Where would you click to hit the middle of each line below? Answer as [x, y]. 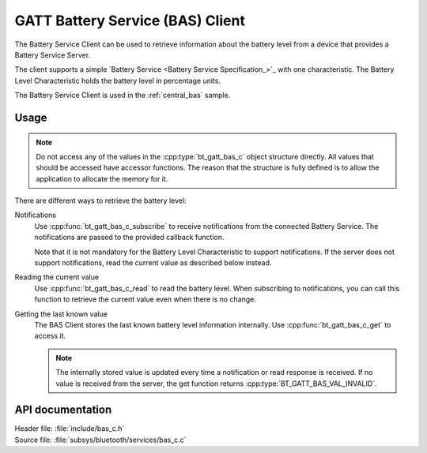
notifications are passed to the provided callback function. [129, 238]
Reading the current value [57, 277]
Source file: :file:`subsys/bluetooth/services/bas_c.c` [100, 440]
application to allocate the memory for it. [102, 178]
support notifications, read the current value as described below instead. [153, 263]
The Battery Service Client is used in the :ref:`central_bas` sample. [123, 95]
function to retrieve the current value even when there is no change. [145, 299]
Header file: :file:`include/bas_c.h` [70, 429]
